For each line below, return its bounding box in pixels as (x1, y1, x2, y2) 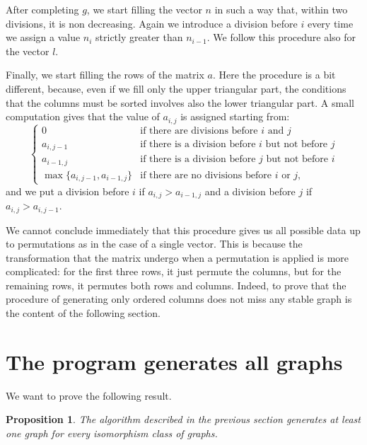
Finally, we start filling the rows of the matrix (6, 67, 204, 82)
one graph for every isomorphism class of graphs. (6, 425, 218, 440)
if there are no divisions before (140, 170, 272, 180)
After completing (6, 2, 79, 16)
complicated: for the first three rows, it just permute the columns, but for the (6, 264, 342, 279)
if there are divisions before (140, 125, 258, 136)
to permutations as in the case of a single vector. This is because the (6, 236, 303, 251)
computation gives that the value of (6, 109, 160, 124)
